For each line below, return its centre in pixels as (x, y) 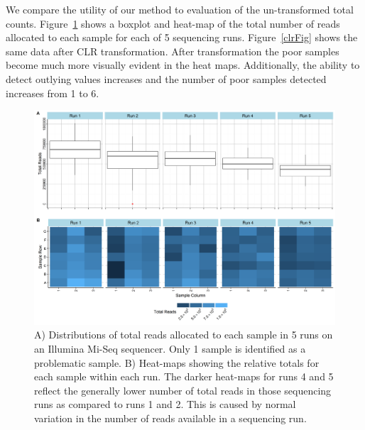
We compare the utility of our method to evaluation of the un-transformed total (180, 9)
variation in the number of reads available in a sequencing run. (170, 418)
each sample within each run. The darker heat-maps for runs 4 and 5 (184, 376)
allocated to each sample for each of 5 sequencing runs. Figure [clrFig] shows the (182, 37)
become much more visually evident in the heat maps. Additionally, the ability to (183, 65)
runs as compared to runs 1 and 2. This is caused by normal (165, 404)
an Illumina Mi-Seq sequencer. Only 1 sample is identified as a (170, 349)
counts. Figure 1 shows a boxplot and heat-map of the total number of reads (173, 23)
